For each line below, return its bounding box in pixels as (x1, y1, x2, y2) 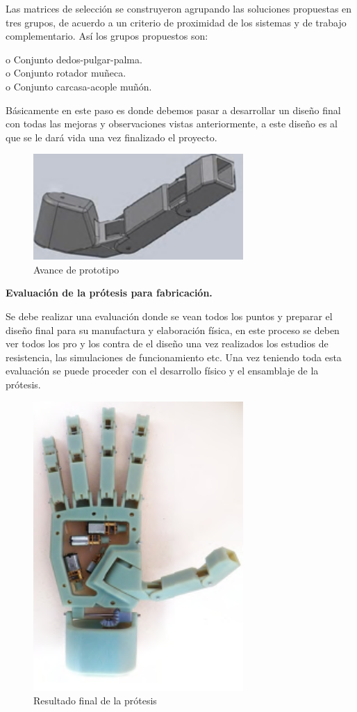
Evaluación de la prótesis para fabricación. (6, 285, 213, 300)
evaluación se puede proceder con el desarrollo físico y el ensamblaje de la (6, 363, 319, 378)
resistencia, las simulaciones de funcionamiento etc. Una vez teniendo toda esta (6, 349, 342, 364)
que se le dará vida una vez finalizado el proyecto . (6, 129, 217, 144)
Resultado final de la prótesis (33, 693, 157, 708)
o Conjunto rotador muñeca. (6, 65, 126, 80)
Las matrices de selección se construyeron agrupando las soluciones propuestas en (6, 1, 352, 15)
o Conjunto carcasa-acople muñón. (6, 79, 152, 93)
